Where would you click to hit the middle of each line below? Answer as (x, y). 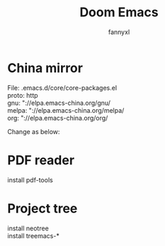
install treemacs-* (34, 235)
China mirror (45, 68)
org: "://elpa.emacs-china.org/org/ (58, 118)
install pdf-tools (30, 180)
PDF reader (41, 160)
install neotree (28, 228)
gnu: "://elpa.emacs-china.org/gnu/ (59, 103)
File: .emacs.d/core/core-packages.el (62, 88)
